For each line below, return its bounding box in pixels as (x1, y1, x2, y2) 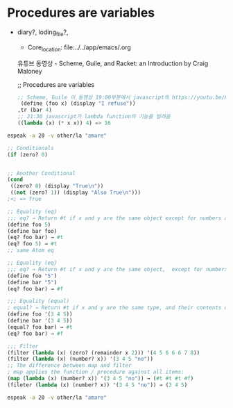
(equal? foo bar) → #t (7, 323, 73, 331)
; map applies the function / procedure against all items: (7, 368, 185, 376)
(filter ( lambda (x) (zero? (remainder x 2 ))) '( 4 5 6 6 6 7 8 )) (7, 349, 200, 356)
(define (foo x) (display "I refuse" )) (20, 100, 136, 107)
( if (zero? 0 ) (7, 151, 49, 158)
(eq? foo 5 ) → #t (7, 240, 58, 247)
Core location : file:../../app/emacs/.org (27, 43, 132, 53)
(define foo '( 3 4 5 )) (7, 311, 73, 318)
